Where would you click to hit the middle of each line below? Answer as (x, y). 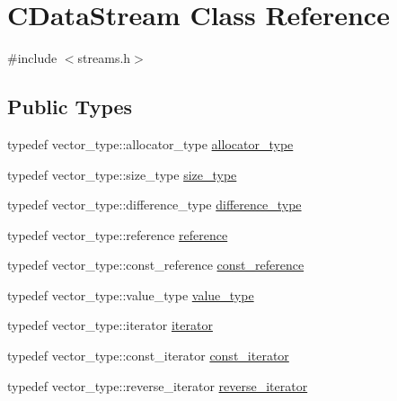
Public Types (70, 107)
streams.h (104, 58)
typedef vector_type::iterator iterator (110, 325)
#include (32, 58)
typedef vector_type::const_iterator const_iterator (148, 356)
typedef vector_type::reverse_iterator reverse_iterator (158, 385)
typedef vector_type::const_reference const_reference (156, 265)
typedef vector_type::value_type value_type (131, 294)
